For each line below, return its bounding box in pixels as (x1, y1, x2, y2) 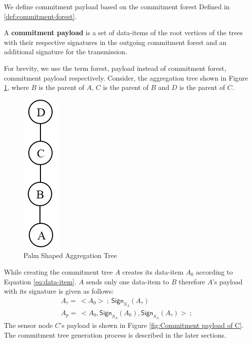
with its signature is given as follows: (4, 286, 114, 296)
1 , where (4, 82, 29, 92)
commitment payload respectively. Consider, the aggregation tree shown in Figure (4, 72, 248, 83)
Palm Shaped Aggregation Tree (23, 250, 117, 260)
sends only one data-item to (86, 276, 169, 286)
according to (196, 266, 233, 277)
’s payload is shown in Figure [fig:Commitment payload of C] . (59, 320, 244, 330)
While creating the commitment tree (4, 266, 113, 277)
